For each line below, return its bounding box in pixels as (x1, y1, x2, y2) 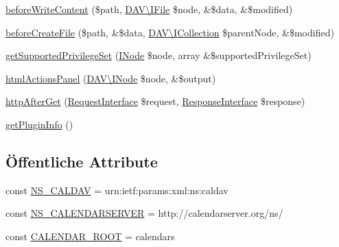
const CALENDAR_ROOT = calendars (5, 228, 175, 243)
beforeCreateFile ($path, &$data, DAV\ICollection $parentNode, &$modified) (5, 25, 334, 39)
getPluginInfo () (5, 117, 73, 131)
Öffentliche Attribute (5, 150, 158, 172)
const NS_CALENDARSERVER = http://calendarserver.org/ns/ (5, 206, 283, 220)
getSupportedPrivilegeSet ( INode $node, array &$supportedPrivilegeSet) (5, 48, 312, 62)
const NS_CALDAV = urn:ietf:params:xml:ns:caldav (5, 183, 229, 197)
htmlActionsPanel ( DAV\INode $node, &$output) (5, 71, 216, 85)
